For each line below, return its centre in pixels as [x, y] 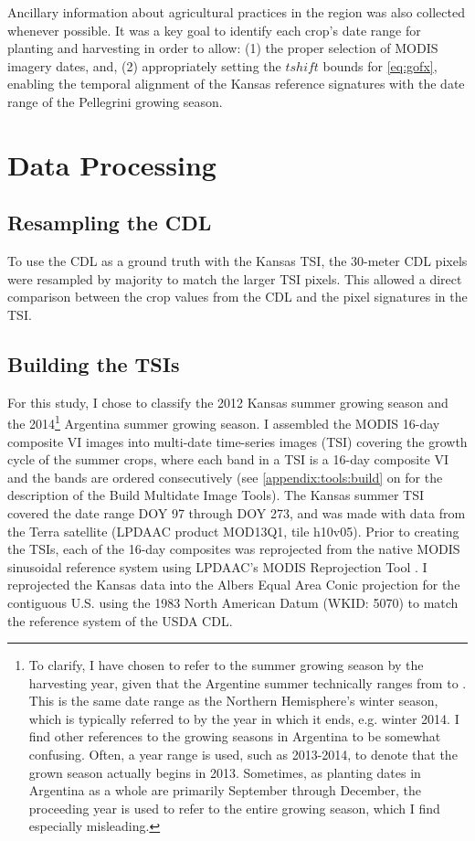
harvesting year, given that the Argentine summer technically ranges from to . [248, 682]
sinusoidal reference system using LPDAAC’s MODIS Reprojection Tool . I [217, 566]
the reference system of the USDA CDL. [120, 620]
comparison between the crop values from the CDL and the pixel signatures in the [237, 297]
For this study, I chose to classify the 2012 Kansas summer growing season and [228, 402]
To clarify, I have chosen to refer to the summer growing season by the [226, 665]
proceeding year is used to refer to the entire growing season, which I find [234, 808]
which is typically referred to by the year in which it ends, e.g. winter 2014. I [244, 718]
